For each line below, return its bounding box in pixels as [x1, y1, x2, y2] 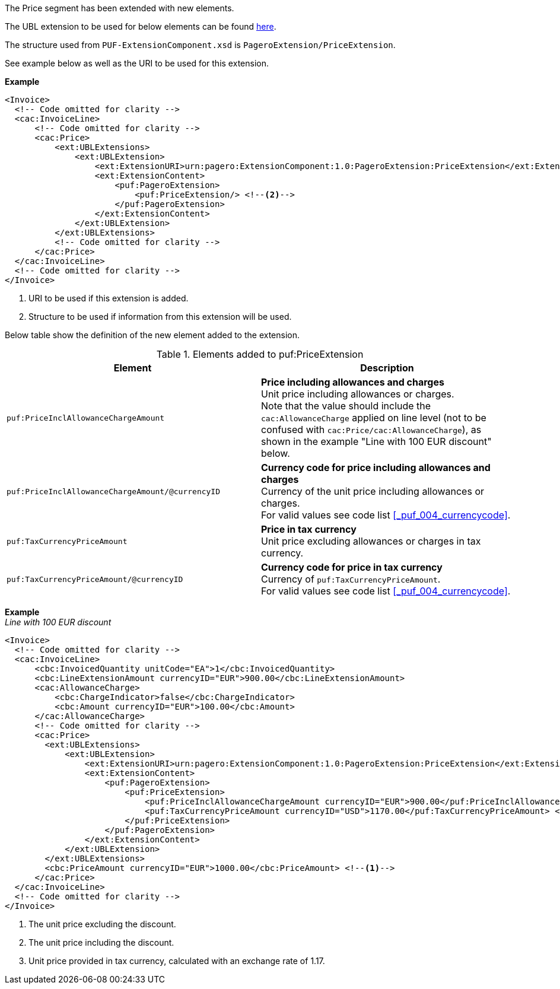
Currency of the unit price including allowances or [261, 485, 485, 497]
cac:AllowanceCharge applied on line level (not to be [261, 412, 486, 424]
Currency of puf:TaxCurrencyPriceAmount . [261, 573, 441, 585]
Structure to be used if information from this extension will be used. [28, 311, 292, 322]
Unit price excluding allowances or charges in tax [261, 535, 481, 547]
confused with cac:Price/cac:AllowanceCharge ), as [261, 424, 482, 435]
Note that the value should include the [261, 400, 431, 412]
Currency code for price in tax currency [261, 561, 443, 573]
